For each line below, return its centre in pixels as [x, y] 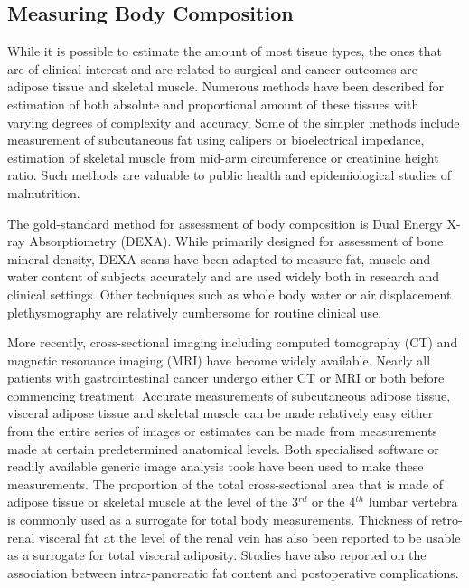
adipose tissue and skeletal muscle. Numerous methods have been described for [225, 86]
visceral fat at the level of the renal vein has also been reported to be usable [250, 537]
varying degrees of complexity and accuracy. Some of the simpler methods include [234, 122]
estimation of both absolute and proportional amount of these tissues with [213, 104]
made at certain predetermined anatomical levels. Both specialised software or [223, 448]
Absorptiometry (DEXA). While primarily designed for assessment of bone [236, 241]
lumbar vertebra [413, 502]
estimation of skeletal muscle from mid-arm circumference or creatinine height [223, 157]
